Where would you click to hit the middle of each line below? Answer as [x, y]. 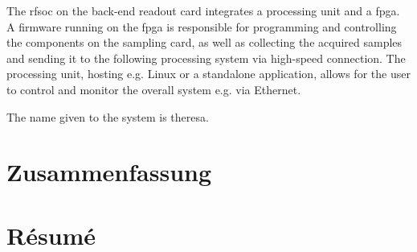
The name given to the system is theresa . [108, 116]
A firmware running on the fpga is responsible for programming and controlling [202, 26]
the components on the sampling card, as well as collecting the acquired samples [204, 42]
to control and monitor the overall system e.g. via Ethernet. [154, 89]
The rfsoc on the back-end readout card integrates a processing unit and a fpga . [203, 10]
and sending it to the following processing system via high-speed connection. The [206, 58]
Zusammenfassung [109, 172]
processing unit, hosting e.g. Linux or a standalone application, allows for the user [208, 74]
